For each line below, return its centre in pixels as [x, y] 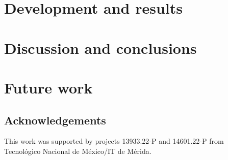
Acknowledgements [55, 120]
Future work [48, 87]
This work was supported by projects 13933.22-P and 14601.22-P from [114, 141]
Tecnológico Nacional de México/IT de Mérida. [78, 151]
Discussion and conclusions [100, 47]
